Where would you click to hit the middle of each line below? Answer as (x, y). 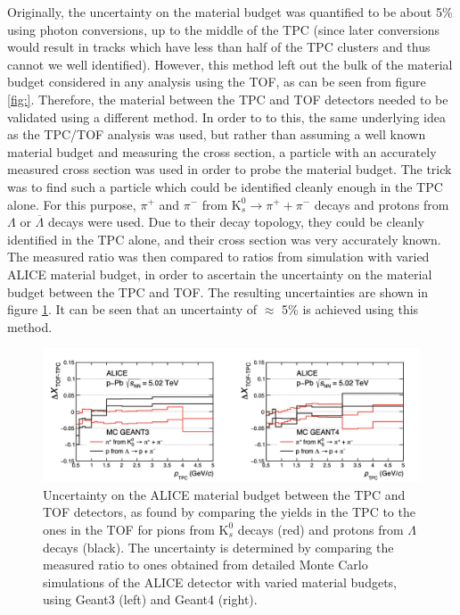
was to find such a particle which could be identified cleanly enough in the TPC (225, 186)
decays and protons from (382, 204)
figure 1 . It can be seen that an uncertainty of (132, 309)
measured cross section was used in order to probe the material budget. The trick (230, 169)
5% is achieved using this (350, 309)
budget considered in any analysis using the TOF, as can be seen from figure (217, 82)
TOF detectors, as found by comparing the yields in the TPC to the (229, 512)
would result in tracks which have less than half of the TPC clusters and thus (219, 47)
